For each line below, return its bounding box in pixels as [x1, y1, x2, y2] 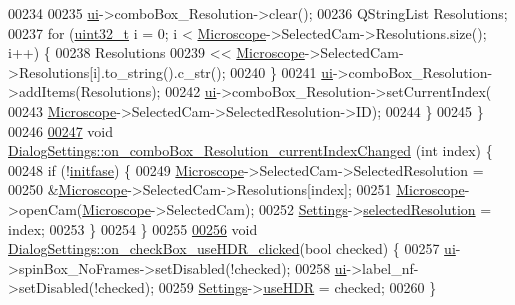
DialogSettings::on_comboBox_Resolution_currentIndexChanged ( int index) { [8, 140, 493, 161]
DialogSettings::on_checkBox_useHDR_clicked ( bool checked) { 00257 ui [8, 238, 456, 259]
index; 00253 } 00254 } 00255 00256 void [8, 218, 258, 239]
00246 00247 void [8, 120, 114, 141]
